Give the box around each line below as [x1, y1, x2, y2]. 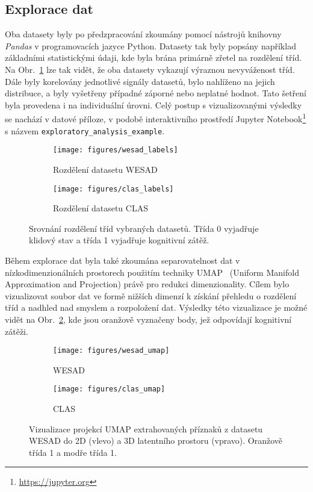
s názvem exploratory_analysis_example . [5, 124, 165, 137]
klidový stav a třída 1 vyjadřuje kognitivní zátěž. [29, 234, 209, 246]
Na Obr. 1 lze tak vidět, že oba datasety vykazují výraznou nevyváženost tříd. [5, 63, 295, 75]
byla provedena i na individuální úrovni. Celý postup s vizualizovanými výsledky [5, 98, 302, 111]
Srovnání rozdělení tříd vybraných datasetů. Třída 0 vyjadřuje [29, 222, 259, 234]
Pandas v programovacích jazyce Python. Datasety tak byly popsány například [5, 39, 296, 52]
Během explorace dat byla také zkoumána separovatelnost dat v [5, 254, 240, 266]
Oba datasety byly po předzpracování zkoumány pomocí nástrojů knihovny [5, 28, 282, 40]
